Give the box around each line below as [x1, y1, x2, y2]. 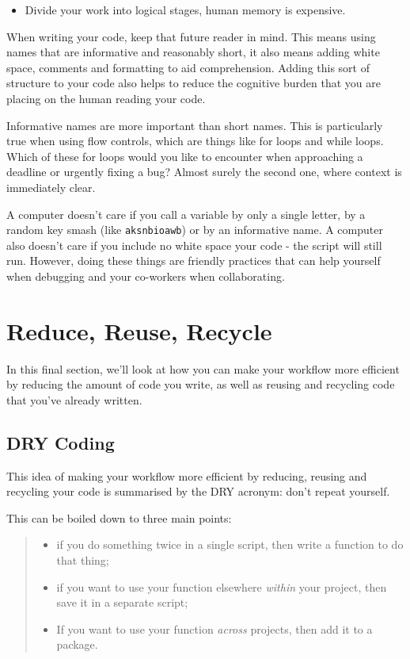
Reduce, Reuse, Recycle [6, 314, 272, 347]
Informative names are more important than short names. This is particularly [6, 117, 383, 133]
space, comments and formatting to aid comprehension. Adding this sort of [6, 59, 370, 75]
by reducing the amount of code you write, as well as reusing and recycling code [6, 376, 395, 393]
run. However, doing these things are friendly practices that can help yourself [6, 252, 381, 269]
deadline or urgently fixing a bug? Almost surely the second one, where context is [6, 163, 402, 180]
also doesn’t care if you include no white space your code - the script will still [6, 236, 382, 253]
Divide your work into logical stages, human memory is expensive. [25, 2, 346, 17]
